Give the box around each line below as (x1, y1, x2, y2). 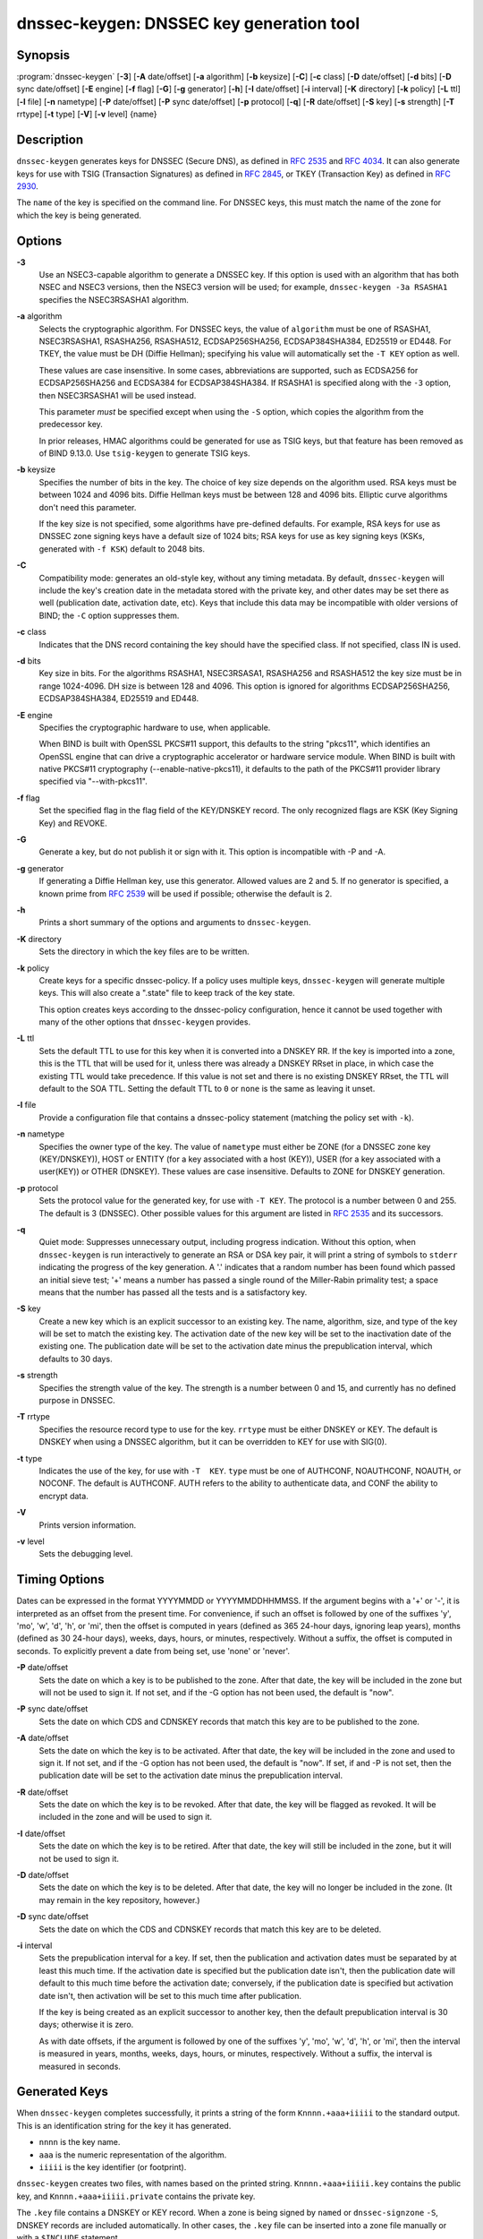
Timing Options (16, 1572, 105, 1587)
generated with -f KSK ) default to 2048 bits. (38, 543, 206, 554)
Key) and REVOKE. (38, 818, 107, 828)
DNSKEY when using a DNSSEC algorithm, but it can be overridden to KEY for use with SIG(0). (38, 1437, 387, 1447)
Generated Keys (16, 2084, 109, 2099)
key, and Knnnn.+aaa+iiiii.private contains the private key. (16, 2191, 256, 2201)
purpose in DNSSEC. (38, 1395, 115, 1406)
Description (16, 133, 84, 148)
